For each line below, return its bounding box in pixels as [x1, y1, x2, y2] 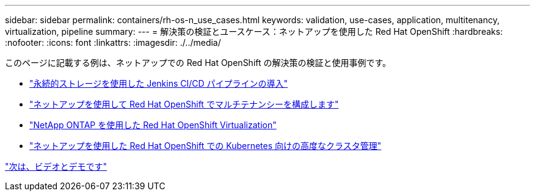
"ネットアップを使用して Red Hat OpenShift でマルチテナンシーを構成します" [29, 99, 339, 109]
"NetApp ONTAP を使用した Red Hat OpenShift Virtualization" [29, 120, 277, 130]
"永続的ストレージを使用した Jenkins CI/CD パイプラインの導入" [29, 78, 288, 89]
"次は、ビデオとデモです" [5, 161, 107, 172]
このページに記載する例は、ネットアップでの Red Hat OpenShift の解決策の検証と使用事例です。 [5, 57, 391, 68]
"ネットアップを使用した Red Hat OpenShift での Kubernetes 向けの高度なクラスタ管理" [29, 140, 382, 151]
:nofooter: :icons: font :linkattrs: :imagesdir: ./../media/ [5, 37, 221, 48]
